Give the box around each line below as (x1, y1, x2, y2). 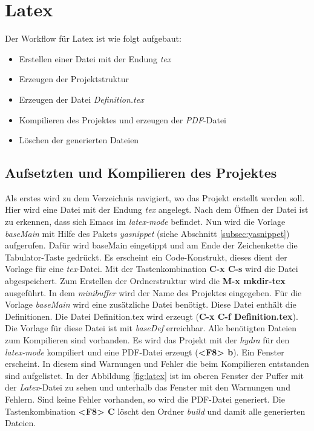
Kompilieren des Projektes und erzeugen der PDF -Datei (19, 113, 226, 126)
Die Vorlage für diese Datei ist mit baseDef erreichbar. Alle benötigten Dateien (5, 322, 297, 334)
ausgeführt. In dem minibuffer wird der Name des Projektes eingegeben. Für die (5, 286, 302, 299)
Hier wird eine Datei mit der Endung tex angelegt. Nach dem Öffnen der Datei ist (5, 203, 309, 216)
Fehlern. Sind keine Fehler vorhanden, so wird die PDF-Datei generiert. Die (5, 392, 285, 405)
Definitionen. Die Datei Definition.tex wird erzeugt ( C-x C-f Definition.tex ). (5, 309, 298, 322)
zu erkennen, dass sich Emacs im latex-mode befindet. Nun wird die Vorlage (5, 215, 286, 228)
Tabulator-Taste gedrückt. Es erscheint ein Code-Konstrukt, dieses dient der (5, 250, 287, 263)
